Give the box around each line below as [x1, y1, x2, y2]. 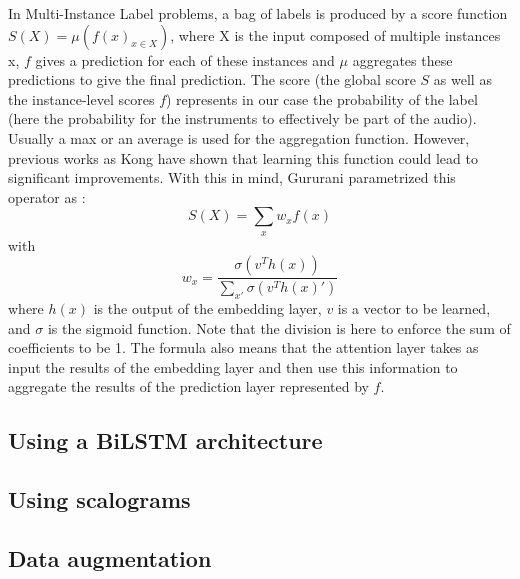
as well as [433, 69, 492, 90]
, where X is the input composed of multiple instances [170, 24, 501, 45]
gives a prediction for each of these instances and [35, 49, 335, 70]
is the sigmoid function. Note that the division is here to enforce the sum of [47, 317, 511, 338]
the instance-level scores [8, 88, 155, 109]
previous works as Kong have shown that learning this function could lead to [8, 147, 478, 168]
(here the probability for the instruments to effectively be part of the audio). [8, 108, 477, 129]
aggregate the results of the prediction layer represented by [8, 376, 369, 397]
